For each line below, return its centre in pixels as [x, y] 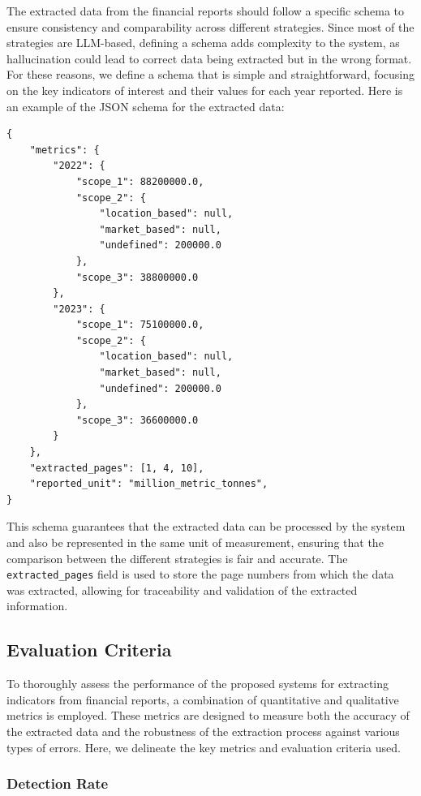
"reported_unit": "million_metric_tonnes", [149, 484]
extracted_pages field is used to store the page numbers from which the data [200, 574]
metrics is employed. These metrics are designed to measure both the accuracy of [208, 715]
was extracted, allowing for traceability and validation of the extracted [182, 589]
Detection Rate [58, 783]
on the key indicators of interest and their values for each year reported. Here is [205, 90]
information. [37, 606]
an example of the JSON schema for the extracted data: [146, 106]
